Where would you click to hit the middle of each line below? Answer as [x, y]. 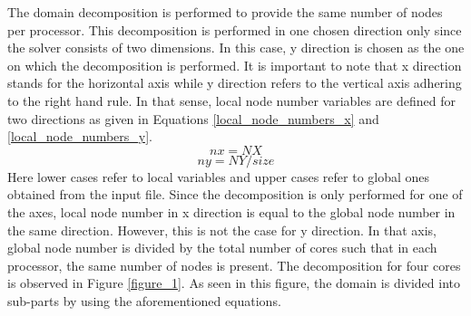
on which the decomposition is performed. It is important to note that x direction [235, 65]
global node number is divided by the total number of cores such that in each [222, 248]
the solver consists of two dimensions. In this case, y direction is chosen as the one [236, 48]
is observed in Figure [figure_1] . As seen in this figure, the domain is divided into [234, 283]
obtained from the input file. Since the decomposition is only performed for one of [235, 194]
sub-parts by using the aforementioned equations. [144, 300]
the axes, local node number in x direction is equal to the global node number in [231, 211]
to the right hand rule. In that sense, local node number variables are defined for [231, 100]
